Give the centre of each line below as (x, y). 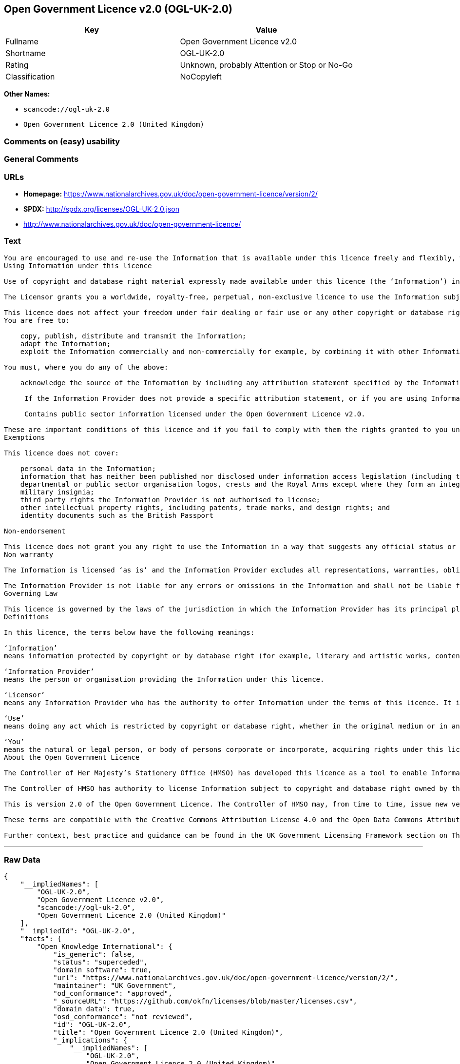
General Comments (41, 159)
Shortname (26, 53)
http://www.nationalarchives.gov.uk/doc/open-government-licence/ (132, 224)
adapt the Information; (66, 344)
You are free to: (37, 320)
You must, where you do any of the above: (86, 367)
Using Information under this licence (78, 266)
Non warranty (29, 554)
